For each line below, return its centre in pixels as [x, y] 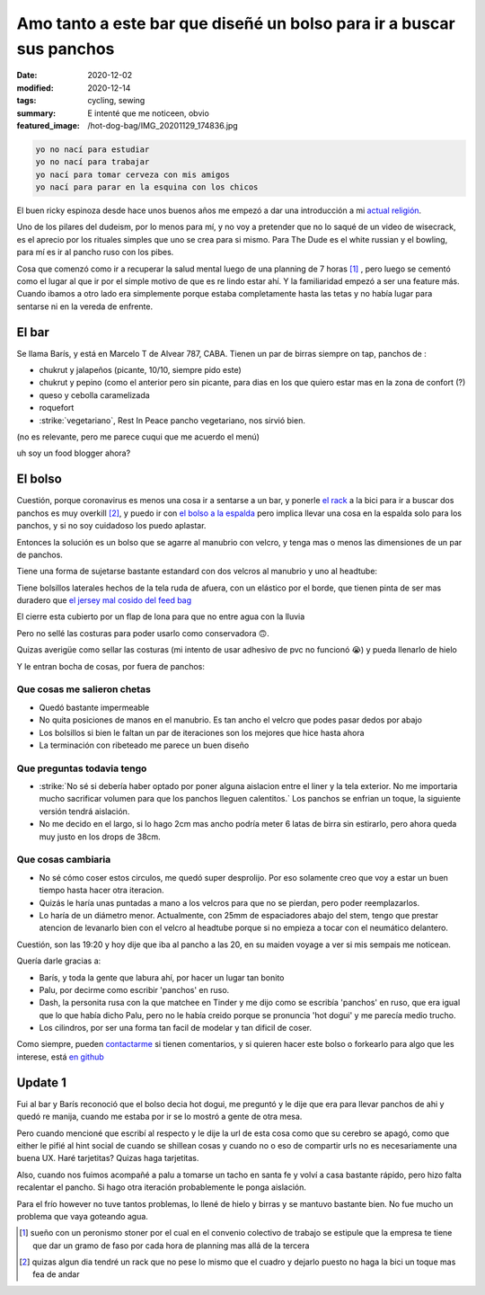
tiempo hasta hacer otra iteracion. [102, 891]
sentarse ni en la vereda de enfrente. [84, 306]
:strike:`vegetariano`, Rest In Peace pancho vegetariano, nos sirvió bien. [172, 420]
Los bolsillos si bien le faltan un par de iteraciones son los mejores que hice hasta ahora [202, 732]
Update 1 [42, 1082]
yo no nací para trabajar [93, 162]
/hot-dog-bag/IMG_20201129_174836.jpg [163, 125]
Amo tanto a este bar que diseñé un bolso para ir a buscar [236, 23]
